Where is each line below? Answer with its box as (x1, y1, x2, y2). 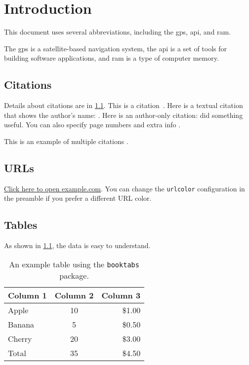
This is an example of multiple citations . (4, 136, 128, 146)
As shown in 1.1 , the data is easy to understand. (4, 240, 151, 251)
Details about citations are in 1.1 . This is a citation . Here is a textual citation (4, 100, 243, 110)
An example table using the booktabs (9, 258, 139, 270)
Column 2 (54, 289, 94, 301)
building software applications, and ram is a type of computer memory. (4, 53, 219, 63)
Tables (4, 217, 38, 232)
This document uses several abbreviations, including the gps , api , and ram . (4, 27, 231, 37)
